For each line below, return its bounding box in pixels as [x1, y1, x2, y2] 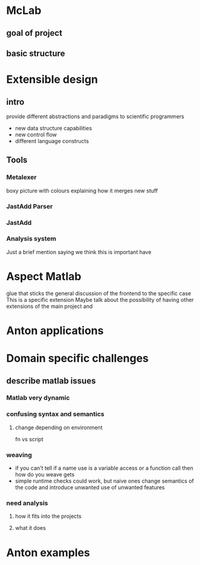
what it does [15, 524, 47, 532]
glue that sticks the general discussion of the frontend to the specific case [6, 289, 192, 297]
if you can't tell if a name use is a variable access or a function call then [15, 464, 193, 472]
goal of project [6, 28, 62, 38]
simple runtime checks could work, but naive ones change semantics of [15, 477, 195, 485]
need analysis [6, 498, 48, 507]
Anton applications [6, 324, 104, 337]
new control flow [15, 131, 57, 138]
